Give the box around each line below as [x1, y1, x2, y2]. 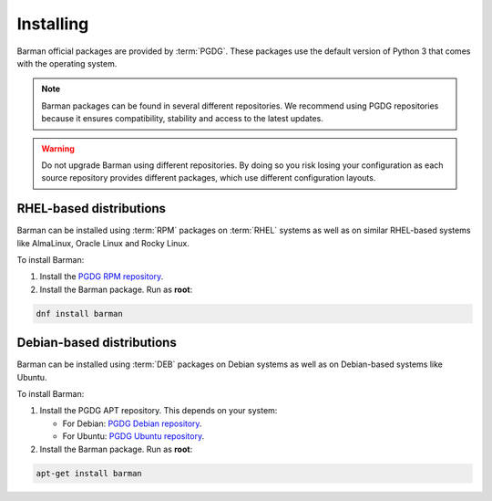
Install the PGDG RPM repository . [39, 271, 164, 282]
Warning [41, 142, 75, 154]
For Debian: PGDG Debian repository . [62, 418, 202, 429]
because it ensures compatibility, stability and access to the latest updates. [41, 113, 323, 124]
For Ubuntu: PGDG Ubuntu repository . [62, 431, 205, 442]
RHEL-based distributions [16, 201, 167, 216]
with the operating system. [16, 57, 118, 68]
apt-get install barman [36, 468, 143, 478]
